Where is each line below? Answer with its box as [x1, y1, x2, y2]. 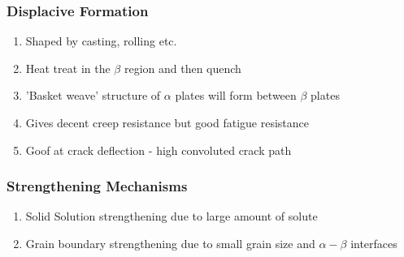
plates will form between [175, 87, 297, 104]
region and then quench [124, 59, 241, 76]
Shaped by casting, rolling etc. [25, 32, 177, 49]
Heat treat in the [25, 59, 111, 76]
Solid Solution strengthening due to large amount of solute [25, 208, 318, 225]
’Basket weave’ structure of [25, 87, 161, 104]
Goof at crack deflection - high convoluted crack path [25, 141, 292, 158]
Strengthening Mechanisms [7, 176, 188, 196]
